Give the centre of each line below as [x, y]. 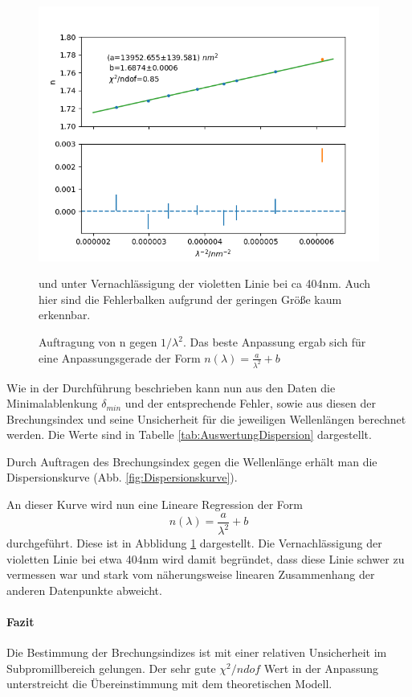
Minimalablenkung [52, 403]
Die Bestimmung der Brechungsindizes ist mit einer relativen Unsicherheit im [197, 652]
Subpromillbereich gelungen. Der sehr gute [111, 668]
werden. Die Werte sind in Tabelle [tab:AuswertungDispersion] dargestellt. [189, 435]
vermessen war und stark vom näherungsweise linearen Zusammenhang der [191, 574]
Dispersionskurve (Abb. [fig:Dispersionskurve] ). [122, 477]
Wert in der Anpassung [321, 668]
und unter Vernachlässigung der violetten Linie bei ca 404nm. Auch [205, 283]
